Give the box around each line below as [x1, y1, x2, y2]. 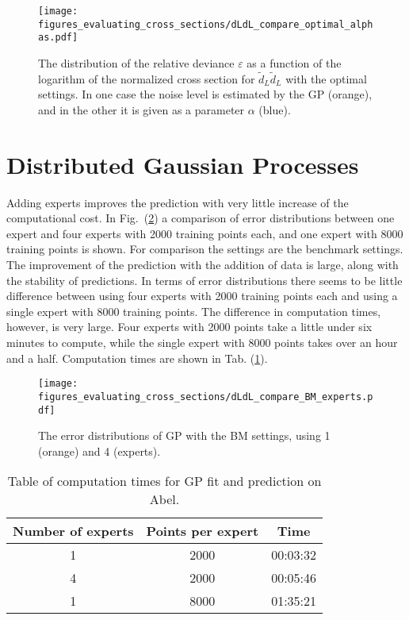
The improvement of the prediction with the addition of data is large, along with [6, 256, 399, 273]
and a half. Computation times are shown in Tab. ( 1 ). [6, 349, 268, 366]
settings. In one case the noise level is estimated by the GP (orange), [38, 86, 373, 102]
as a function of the [247, 54, 342, 71]
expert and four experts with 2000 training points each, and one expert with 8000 [6, 225, 403, 241]
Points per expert [146, 522, 259, 541]
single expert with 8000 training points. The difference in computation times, [6, 302, 381, 319]
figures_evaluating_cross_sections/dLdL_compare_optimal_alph [38, 18, 373, 30]
